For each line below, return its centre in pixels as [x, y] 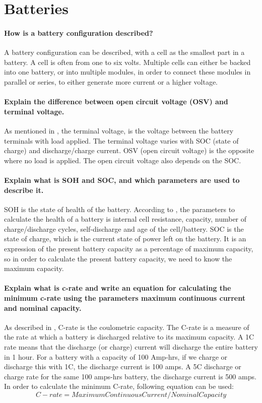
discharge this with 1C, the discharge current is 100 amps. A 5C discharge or [123, 366]
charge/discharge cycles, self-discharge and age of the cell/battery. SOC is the [124, 228]
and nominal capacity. [43, 308]
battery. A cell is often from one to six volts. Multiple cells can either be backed [127, 62]
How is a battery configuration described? [79, 32]
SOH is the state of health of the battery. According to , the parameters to [120, 209]
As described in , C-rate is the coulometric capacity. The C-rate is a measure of [127, 327]
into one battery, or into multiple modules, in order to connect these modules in [127, 72]
